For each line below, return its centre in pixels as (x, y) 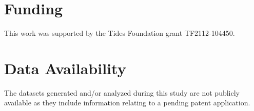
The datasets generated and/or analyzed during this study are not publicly (122, 92)
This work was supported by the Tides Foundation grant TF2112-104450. (120, 33)
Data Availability (65, 68)
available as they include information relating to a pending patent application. (127, 103)
